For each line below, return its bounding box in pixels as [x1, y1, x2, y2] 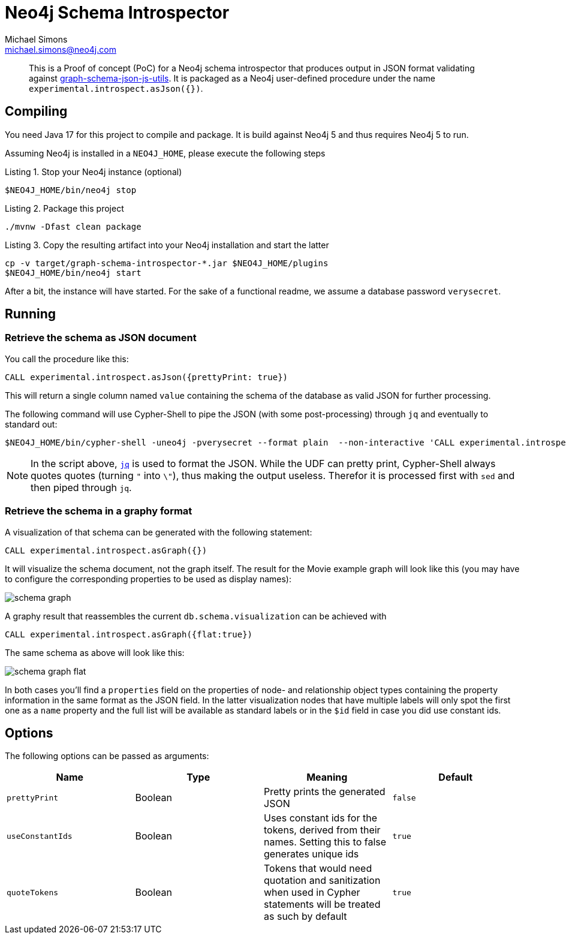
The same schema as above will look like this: [5, 647, 185, 658]
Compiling [5, 104, 68, 119]
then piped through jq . [31, 481, 132, 493]
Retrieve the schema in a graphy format [5, 505, 192, 517]
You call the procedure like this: [5, 353, 129, 364]
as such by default [264, 910, 347, 923]
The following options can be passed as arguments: [5, 751, 209, 762]
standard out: [5, 419, 58, 429]
